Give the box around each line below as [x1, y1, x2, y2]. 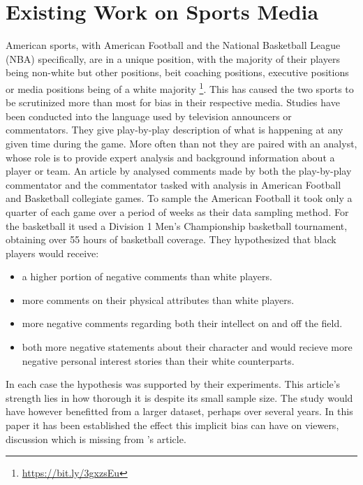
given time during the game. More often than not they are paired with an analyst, [6, 136, 357, 150]
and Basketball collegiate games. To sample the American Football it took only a [6, 191, 353, 205]
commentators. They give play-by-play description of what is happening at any [6, 122, 343, 137]
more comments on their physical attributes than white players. [22, 292, 295, 307]
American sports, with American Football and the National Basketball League [6, 38, 341, 52]
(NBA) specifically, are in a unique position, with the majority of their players [6, 51, 340, 66]
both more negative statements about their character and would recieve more [22, 340, 353, 354]
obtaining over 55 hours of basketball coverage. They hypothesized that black [6, 232, 336, 247]
